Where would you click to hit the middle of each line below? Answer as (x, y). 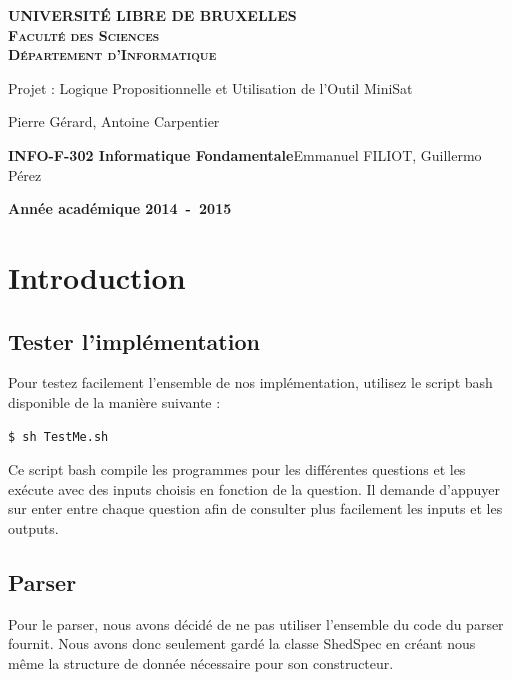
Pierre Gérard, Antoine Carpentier (114, 121)
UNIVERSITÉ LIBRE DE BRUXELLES (152, 15)
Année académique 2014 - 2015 (120, 208)
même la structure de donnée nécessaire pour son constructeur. (201, 662)
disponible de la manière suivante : (114, 401)
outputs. (33, 527)
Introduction (97, 276)
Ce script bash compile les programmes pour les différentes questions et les (237, 469)
